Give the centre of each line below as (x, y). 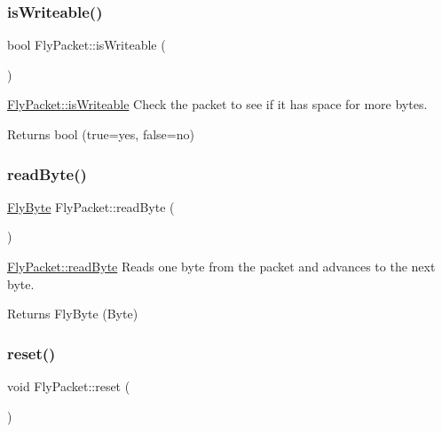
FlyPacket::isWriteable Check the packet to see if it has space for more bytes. (217, 104)
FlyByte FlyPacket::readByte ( (91, 206)
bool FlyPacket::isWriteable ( (87, 45)
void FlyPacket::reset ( (69, 386)
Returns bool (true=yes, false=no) (101, 134)
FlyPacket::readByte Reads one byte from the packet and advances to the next (221, 266)
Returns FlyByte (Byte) (73, 314)
